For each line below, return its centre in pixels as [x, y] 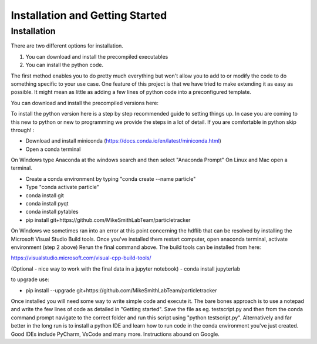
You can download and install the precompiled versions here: [85, 103]
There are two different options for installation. [67, 46]
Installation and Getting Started [89, 15]
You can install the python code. [65, 65]
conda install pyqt [47, 204]
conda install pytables [52, 212]
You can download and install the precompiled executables [97, 56]
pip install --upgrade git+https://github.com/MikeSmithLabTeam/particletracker [121, 290]
